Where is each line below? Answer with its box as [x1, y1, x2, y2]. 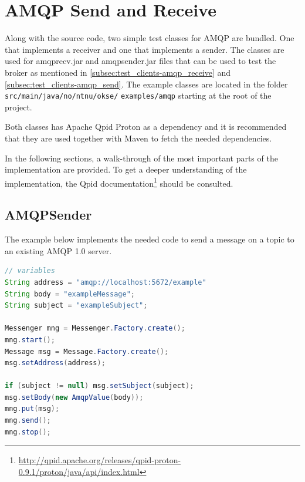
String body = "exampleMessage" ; [5, 289, 135, 298]
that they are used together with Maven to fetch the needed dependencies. [5, 132, 272, 144]
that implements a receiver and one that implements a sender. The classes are [5, 43, 284, 55]
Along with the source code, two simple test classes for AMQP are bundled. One [5, 32, 294, 44]
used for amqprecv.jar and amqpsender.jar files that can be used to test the [5, 55, 276, 67]
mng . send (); [5, 416, 51, 425]
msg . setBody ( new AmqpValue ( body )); [5, 393, 144, 402]
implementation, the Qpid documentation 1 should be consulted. [5, 175, 233, 189]
